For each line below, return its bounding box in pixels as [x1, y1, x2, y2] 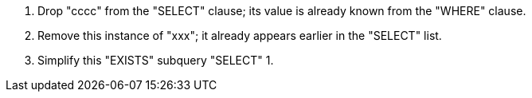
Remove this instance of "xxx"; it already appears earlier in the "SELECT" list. [37, 29, 442, 42]
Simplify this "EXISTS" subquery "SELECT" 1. [37, 53, 274, 67]
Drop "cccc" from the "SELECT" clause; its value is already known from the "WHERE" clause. [37, 4, 526, 18]
